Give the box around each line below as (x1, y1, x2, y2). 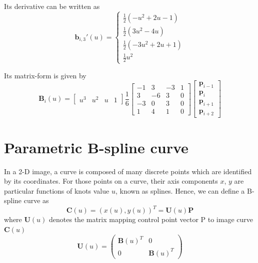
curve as (23, 195, 49, 206)
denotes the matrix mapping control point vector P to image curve (49, 214, 253, 225)
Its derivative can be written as (4, 1, 100, 11)
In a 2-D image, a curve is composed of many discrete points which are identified (4, 166, 252, 176)
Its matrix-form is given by (4, 70, 86, 80)
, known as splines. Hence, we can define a (115, 185, 245, 196)
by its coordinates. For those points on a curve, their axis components (4, 176, 218, 186)
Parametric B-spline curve (4, 137, 188, 157)
